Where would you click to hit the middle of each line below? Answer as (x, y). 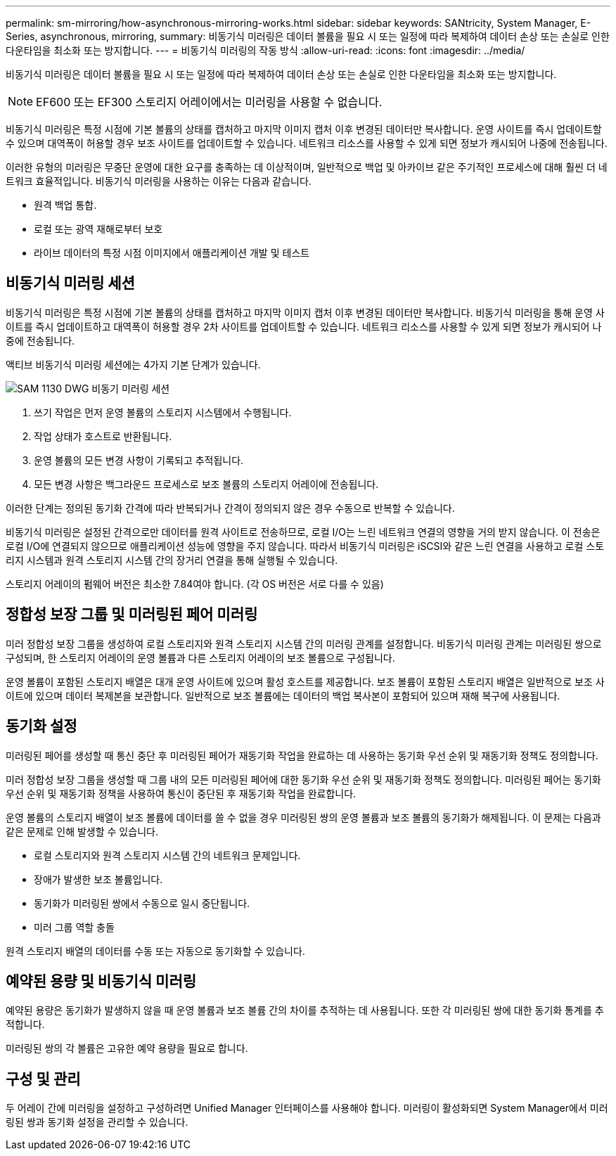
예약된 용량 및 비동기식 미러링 (101, 981)
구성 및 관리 (43, 1079)
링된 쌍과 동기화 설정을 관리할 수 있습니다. (97, 1122)
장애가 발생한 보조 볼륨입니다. (98, 879)
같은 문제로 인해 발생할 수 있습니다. (82, 831)
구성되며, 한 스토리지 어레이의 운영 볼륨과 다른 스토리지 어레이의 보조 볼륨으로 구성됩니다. (200, 657)
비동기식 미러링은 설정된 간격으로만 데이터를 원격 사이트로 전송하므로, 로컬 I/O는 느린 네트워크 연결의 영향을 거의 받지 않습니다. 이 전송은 (303, 532)
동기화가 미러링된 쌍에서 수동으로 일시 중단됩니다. (142, 903)
